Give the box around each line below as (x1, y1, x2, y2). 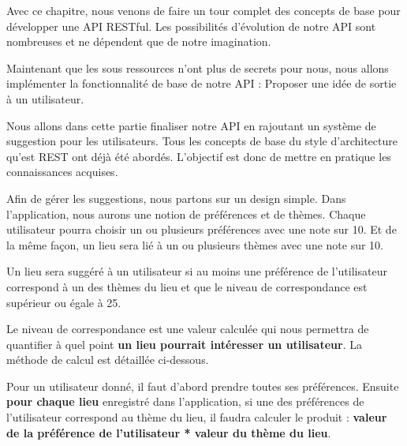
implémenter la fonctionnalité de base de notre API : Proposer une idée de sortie (6, 75, 397, 92)
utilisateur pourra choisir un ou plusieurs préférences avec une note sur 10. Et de (6, 221, 397, 238)
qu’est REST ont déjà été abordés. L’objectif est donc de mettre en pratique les (6, 148, 391, 164)
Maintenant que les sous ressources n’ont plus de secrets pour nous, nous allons (6, 59, 389, 76)
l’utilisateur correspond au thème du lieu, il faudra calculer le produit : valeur (6, 409, 387, 425)
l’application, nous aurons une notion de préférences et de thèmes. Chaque (6, 205, 366, 222)
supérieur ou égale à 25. (6, 294, 121, 310)
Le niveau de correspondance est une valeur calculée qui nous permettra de (6, 320, 369, 337)
